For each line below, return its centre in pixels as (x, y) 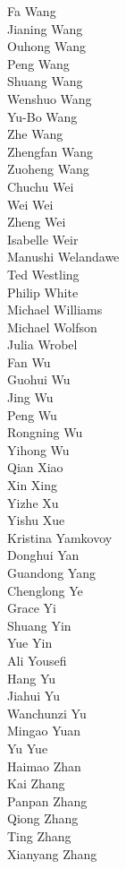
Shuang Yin (39, 625)
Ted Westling (43, 274)
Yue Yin (30, 643)
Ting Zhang (39, 835)
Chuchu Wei (41, 186)
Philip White (43, 292)
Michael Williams (55, 310)
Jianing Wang (45, 28)
